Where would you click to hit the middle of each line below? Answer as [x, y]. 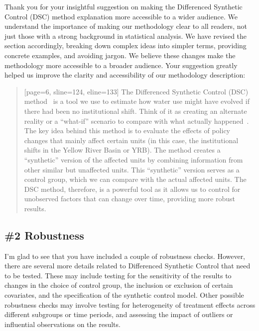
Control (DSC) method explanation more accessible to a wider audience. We [121, 16]
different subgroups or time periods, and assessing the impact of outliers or [119, 314]
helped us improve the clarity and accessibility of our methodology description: [125, 75]
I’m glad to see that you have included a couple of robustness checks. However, [125, 256]
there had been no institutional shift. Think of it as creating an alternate [135, 111]
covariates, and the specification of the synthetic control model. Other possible [124, 295]
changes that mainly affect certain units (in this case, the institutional [131, 140]
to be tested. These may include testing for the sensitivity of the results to [118, 275]
